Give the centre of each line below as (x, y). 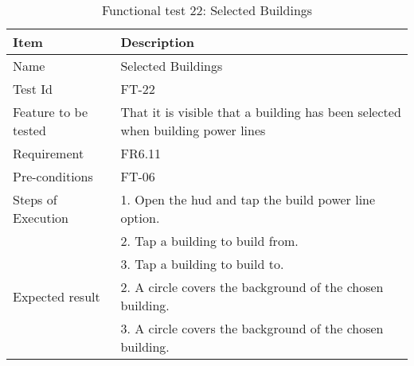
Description (158, 42)
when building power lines (193, 130)
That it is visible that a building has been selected (261, 112)
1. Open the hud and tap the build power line (248, 199)
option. (140, 218)
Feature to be (51, 112)
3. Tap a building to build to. (202, 264)
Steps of (35, 199)
